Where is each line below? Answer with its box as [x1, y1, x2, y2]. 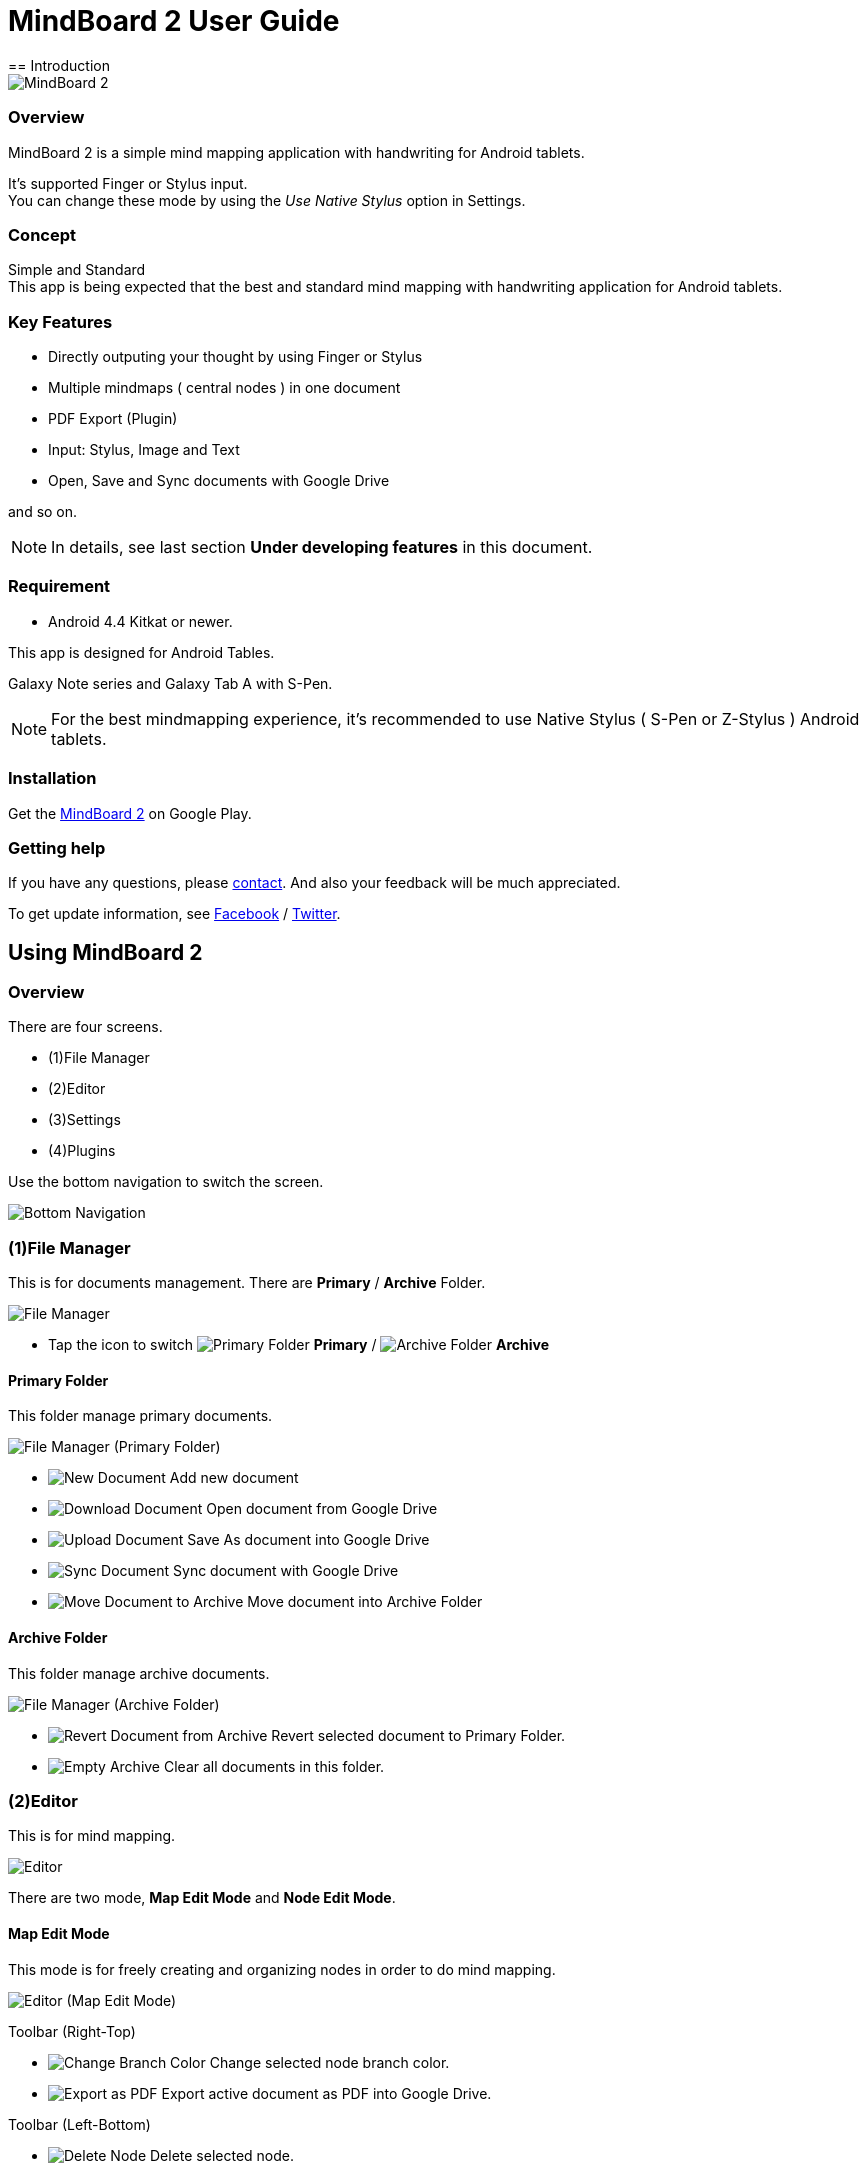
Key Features [8, 311, 113, 332]
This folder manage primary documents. [8, 1407, 273, 1425]
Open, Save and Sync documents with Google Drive [48, 472, 390, 489]
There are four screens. [8, 1018, 163, 1036]
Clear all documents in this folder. [163, 1757, 385, 1775]
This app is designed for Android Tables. [8, 643, 275, 661]
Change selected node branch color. [209, 2053, 450, 2071]
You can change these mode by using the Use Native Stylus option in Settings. [8, 191, 526, 209]
